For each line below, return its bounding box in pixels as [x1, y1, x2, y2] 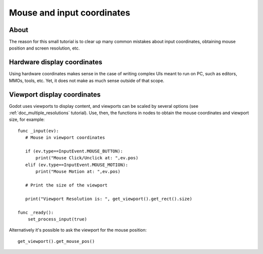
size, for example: [9, 117, 45, 122]
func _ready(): [18, 209, 54, 215]
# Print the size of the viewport [25, 182, 108, 188]
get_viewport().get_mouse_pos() [18, 238, 95, 244]
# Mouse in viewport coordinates [25, 135, 105, 140]
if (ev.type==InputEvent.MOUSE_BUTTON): [25, 149, 123, 154]
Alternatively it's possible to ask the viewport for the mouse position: [9, 227, 147, 233]
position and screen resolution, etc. [9, 45, 80, 51]
